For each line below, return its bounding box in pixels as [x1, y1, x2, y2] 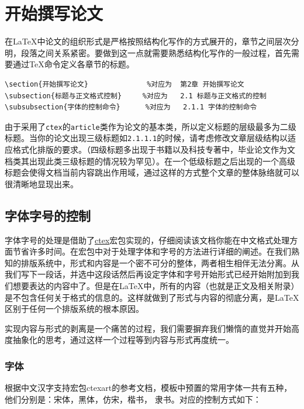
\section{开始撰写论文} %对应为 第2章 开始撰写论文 [5, 80, 244, 88]
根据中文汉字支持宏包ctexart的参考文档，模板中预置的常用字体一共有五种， [5, 381, 292, 394]
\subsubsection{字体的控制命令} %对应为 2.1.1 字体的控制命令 [5, 103, 257, 112]
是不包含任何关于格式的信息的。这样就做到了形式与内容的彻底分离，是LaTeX [5, 291, 299, 303]
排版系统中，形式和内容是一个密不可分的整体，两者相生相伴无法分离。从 [20, 256, 299, 269]
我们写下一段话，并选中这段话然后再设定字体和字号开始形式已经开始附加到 [5, 268, 291, 280]
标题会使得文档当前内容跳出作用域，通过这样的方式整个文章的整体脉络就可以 [5, 166, 299, 178]
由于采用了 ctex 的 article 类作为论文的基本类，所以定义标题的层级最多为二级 [5, 120, 296, 132]
